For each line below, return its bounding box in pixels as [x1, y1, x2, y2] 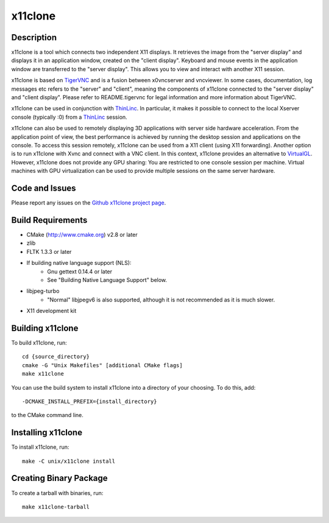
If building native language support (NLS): [26, 259, 132, 267]
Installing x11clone [11, 427, 82, 438]
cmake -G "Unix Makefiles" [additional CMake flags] [22, 362, 183, 368]
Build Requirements [11, 215, 88, 225]
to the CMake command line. [11, 412, 83, 419]
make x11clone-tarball [22, 503, 90, 510]
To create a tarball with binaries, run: [11, 489, 104, 496]
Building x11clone [11, 323, 79, 333]
